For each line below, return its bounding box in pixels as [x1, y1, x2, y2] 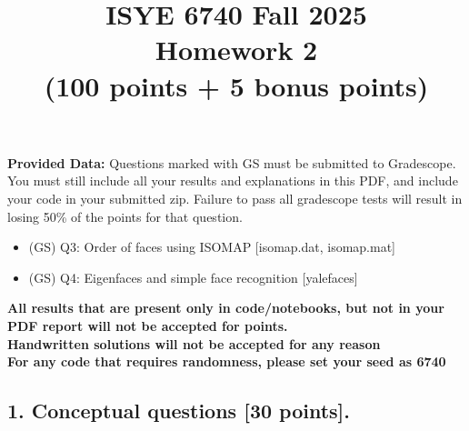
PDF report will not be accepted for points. [7, 316, 288, 335]
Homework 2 [155, 31, 318, 68]
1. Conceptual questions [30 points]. [7, 396, 351, 425]
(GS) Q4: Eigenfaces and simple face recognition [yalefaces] [28, 267, 358, 286]
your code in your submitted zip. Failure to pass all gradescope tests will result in [7, 188, 463, 207]
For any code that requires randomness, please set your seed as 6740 [7, 352, 446, 371]
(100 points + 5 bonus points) [44, 66, 429, 104]
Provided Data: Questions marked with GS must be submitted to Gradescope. [7, 153, 456, 172]
